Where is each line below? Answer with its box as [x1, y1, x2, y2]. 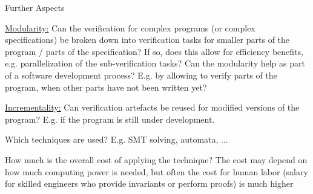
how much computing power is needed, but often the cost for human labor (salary [5, 165, 308, 178]
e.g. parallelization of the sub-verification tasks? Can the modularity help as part [5, 57, 305, 70]
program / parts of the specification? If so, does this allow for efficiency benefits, [5, 45, 303, 57]
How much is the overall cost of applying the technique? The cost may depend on [5, 153, 308, 166]
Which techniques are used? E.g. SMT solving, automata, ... [5, 133, 228, 146]
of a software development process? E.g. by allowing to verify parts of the [5, 68, 277, 81]
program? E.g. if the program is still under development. [5, 112, 215, 125]
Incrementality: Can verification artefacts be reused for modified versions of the [5, 101, 300, 114]
